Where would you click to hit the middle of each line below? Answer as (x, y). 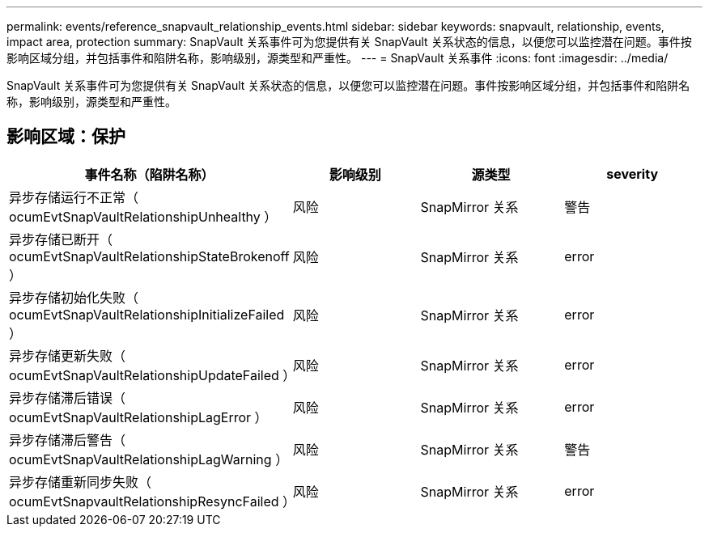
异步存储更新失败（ (68, 355)
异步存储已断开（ (61, 239)
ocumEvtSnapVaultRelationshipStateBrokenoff (149, 256)
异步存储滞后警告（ (68, 440)
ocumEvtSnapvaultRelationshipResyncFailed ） (153, 501)
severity (633, 173)
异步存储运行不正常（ (74, 197)
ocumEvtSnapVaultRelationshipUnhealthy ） (143, 216)
